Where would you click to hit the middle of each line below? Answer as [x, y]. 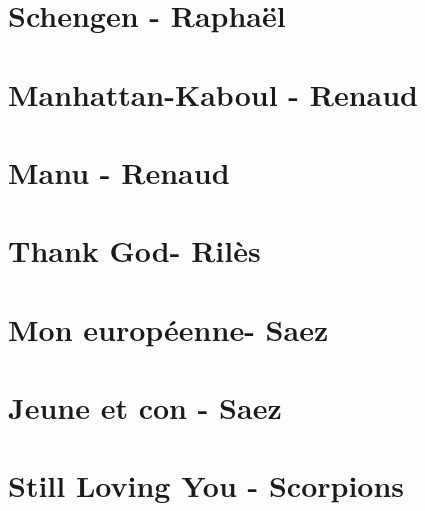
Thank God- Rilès [134, 250]
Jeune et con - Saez [145, 407]
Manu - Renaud [119, 171]
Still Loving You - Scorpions [206, 485]
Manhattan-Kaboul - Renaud [213, 93]
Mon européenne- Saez [168, 328]
